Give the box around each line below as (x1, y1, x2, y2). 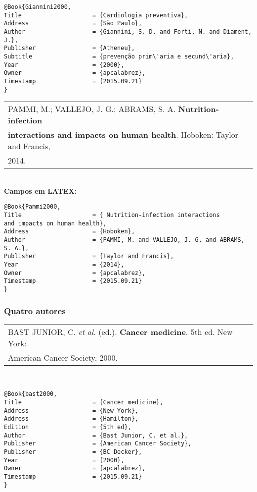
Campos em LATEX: (4, 185, 77, 196)
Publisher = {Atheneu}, (4, 45, 135, 52)
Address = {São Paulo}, (4, 20, 142, 27)
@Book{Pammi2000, (4, 203, 61, 211)
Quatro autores (4, 304, 66, 317)
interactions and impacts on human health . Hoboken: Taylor (8, 129, 239, 141)
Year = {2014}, (4, 261, 125, 268)
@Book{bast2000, (4, 390, 57, 398)
